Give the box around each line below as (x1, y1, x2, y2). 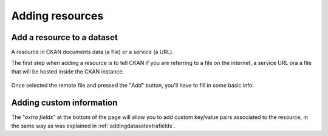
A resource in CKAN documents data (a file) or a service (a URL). (11, 49, 174, 56)
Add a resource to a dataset (11, 32, 118, 42)
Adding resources (11, 9, 104, 22)
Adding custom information (11, 98, 118, 108)
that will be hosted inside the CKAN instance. (11, 67, 125, 75)
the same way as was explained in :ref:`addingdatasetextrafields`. (11, 122, 176, 129)
